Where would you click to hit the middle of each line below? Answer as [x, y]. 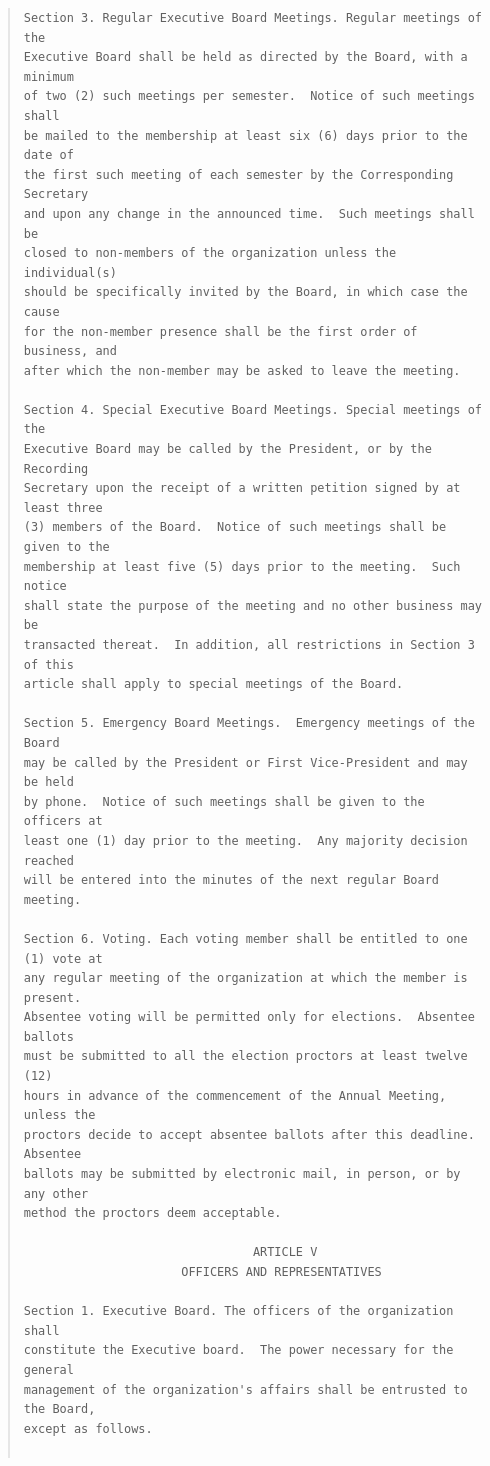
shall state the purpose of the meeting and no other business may [252, 605]
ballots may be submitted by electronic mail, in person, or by [242, 1174]
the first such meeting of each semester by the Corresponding [238, 174]
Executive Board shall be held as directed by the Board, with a [245, 57]
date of [48, 155]
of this [48, 664]
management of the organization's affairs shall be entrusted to [245, 1389]
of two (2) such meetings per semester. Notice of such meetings [249, 96]
